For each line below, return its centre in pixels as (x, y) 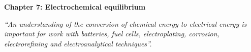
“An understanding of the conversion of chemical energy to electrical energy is (125, 23)
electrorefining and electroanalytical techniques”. (78, 43)
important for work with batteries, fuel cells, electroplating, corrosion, (112, 34)
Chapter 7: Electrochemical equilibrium (75, 7)
